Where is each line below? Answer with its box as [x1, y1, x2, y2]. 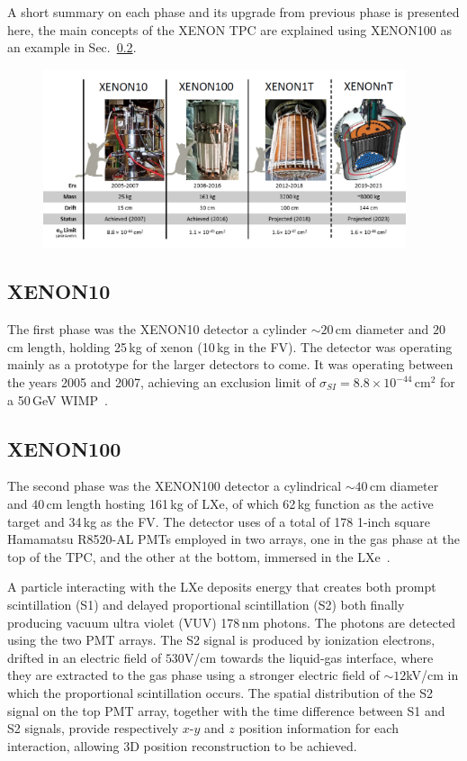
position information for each [238, 719, 399, 738]
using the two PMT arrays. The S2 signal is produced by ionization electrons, [7, 630, 436, 649]
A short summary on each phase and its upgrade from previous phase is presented [7, 3, 460, 21]
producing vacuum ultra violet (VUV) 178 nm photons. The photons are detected [7, 612, 456, 631]
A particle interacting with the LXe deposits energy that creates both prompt [7, 577, 436, 596]
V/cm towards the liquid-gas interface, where [184, 648, 434, 666]
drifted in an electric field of [7, 648, 162, 666]
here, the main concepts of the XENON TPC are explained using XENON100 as [7, 20, 452, 39]
